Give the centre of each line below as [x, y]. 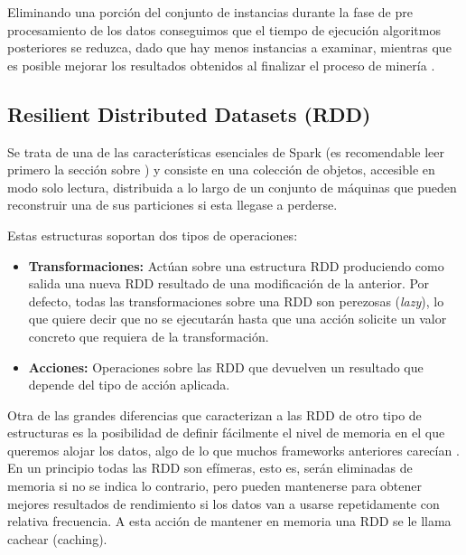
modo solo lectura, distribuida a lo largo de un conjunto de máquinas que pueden [232, 187]
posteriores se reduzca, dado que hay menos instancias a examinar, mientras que [229, 47]
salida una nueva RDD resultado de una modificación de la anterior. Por [229, 283]
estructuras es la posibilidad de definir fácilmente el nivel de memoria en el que [226, 433]
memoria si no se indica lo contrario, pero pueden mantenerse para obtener [214, 486]
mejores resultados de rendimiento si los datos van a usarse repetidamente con [224, 503]
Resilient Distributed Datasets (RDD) [189, 113]
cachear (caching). [57, 538]
